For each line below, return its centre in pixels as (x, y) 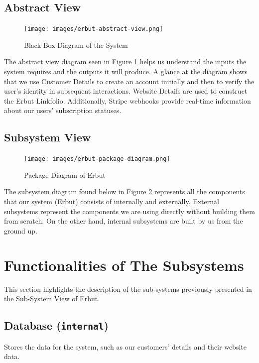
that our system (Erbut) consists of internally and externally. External (112, 201)
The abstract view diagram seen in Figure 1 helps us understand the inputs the (125, 61)
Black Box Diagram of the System (76, 45)
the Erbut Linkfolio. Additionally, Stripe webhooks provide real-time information (128, 100)
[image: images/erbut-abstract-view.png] (94, 29)
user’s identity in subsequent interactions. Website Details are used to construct (126, 91)
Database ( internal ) (56, 325)
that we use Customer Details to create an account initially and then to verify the (129, 81)
